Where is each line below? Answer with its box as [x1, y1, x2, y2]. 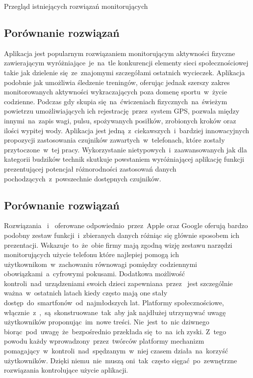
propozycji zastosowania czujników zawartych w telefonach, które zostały [4, 135, 225, 145]
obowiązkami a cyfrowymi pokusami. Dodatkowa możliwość [4, 268, 185, 279]
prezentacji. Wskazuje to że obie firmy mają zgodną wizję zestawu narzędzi [4, 239, 232, 250]
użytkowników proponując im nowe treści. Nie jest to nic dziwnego [4, 317, 209, 327]
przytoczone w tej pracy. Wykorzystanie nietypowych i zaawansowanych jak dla [4, 144, 247, 154]
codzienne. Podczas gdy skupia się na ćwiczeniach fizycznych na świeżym [4, 96, 228, 106]
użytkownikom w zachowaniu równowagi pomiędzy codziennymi [4, 259, 197, 269]
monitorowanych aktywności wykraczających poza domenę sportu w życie [4, 87, 227, 97]
